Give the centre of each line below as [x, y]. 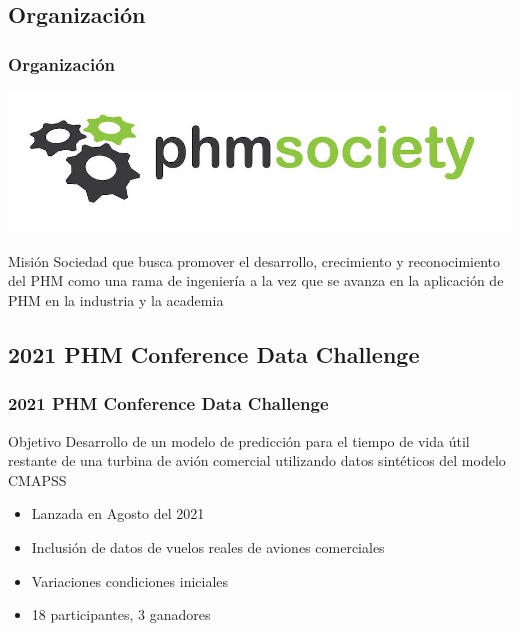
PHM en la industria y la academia [116, 300]
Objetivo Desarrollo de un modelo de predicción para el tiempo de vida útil [239, 440]
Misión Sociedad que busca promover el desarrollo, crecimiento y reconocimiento [254, 260]
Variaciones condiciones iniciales [130, 580]
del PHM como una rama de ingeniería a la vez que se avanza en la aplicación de [256, 280]
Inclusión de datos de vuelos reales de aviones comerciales [208, 546]
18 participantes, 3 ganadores [121, 614]
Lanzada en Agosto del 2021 [118, 513]
